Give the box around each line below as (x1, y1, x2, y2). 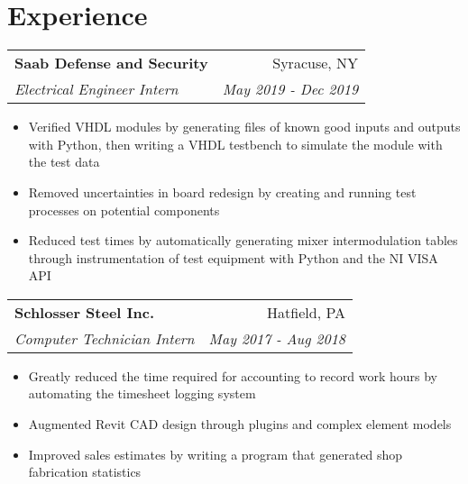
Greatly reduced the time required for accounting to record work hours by (28, 366, 438, 385)
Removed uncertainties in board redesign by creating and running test (28, 182, 417, 201)
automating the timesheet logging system (28, 384, 256, 403)
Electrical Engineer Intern (14, 78, 179, 100)
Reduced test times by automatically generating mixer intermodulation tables (28, 231, 458, 250)
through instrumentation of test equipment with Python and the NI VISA (28, 248, 438, 267)
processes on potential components (28, 200, 220, 219)
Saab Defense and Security (14, 52, 208, 74)
